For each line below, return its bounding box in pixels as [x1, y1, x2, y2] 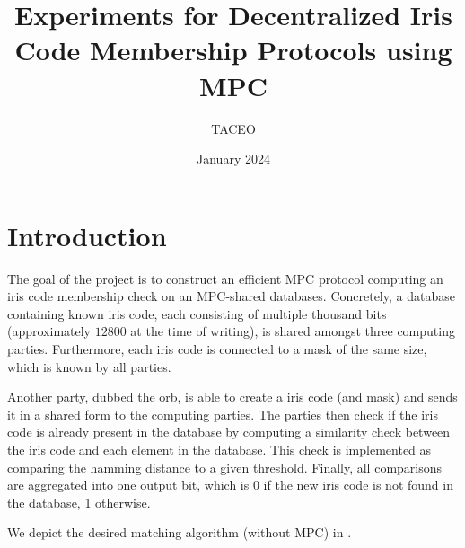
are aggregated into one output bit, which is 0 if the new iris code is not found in [7, 475, 453, 494]
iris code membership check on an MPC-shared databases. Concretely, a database [7, 287, 455, 305]
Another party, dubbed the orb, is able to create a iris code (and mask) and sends [7, 387, 458, 406]
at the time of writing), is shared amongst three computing [130, 322, 455, 340]
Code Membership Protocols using [14, 31, 452, 68]
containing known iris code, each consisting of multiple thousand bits [7, 304, 387, 323]
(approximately [7, 322, 92, 340]
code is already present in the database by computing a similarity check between [7, 422, 451, 441]
